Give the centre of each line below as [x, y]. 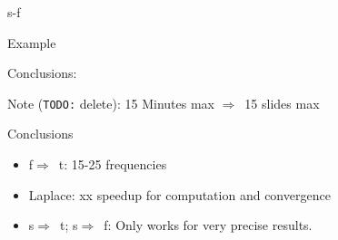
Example [32, 42]
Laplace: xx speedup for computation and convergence [179, 194]
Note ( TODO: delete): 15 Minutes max [111, 103]
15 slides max [282, 103]
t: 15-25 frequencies [113, 164]
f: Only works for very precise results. [208, 225]
